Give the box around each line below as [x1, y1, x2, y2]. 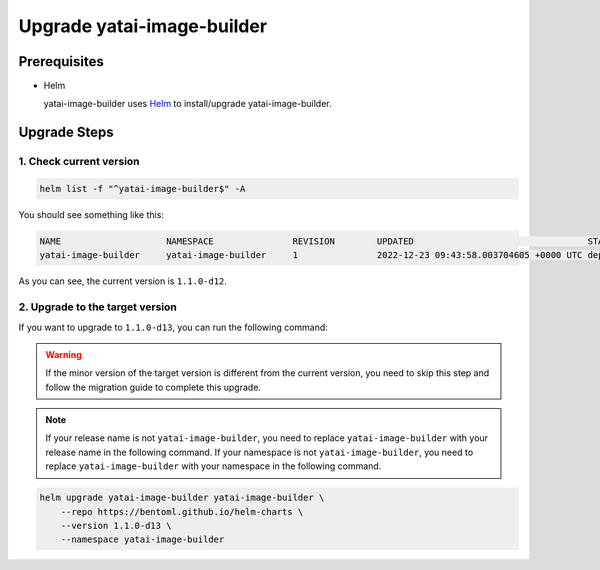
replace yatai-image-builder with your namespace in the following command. [45, 460, 382, 472]
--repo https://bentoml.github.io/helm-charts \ [60, 506, 304, 517]
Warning [45, 348, 82, 360]
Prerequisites [18, 53, 104, 70]
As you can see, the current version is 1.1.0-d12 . [18, 275, 227, 287]
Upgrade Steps [18, 124, 114, 141]
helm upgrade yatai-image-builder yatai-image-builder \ [39, 492, 325, 504]
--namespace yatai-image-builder [60, 534, 225, 545]
